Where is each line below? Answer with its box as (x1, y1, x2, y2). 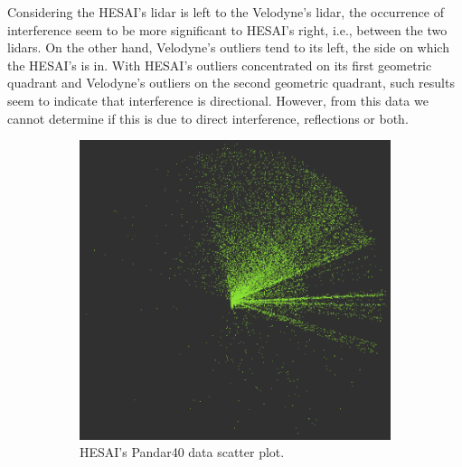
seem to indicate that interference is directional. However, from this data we (7, 90, 429, 109)
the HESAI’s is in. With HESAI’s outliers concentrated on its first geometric (7, 55, 432, 74)
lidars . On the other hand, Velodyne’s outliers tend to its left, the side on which (7, 38, 449, 57)
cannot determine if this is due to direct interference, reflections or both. (7, 108, 409, 127)
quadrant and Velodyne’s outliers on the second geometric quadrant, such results (7, 73, 455, 92)
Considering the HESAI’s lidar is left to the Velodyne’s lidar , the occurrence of (7, 3, 444, 21)
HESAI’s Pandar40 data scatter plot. (80, 443, 285, 462)
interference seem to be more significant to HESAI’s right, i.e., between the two (7, 20, 448, 39)
